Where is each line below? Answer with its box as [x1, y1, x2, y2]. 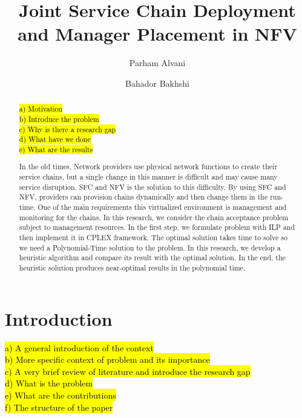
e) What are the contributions [5, 389, 116, 401]
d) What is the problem [5, 377, 93, 389]
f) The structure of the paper [5, 400, 113, 413]
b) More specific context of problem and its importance [5, 353, 210, 366]
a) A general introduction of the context [5, 341, 154, 354]
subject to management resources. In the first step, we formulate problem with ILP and [19, 222, 295, 232]
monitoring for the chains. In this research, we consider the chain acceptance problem [19, 212, 289, 222]
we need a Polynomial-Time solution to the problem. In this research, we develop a [19, 242, 281, 252]
